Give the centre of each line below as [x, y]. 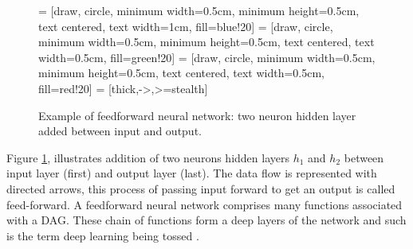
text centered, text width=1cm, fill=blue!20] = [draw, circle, [186, 26]
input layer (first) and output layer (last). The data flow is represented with [192, 173]
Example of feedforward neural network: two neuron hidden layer [197, 115]
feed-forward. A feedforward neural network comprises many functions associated [205, 204]
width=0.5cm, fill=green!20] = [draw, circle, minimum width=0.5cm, [207, 57]
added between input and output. [120, 131]
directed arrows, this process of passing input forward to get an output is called [201, 188]
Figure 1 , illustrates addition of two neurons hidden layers [148, 157]
